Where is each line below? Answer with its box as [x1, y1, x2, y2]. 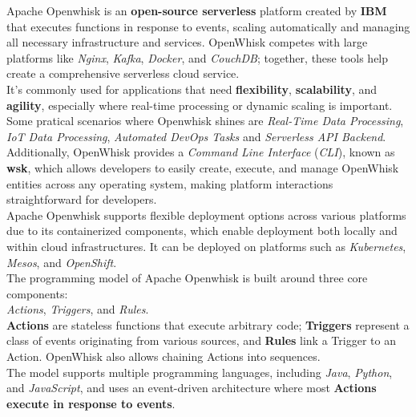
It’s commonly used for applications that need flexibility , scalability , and [6, 80, 378, 97]
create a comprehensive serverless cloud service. [6, 65, 240, 82]
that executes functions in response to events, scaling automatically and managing [6, 18, 410, 34]
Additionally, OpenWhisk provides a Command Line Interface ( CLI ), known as [6, 144, 395, 160]
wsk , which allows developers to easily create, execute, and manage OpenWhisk [6, 159, 399, 176]
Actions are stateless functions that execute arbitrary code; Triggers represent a [6, 316, 410, 333]
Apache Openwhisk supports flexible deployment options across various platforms [6, 206, 406, 223]
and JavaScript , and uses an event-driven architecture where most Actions [6, 379, 377, 396]
